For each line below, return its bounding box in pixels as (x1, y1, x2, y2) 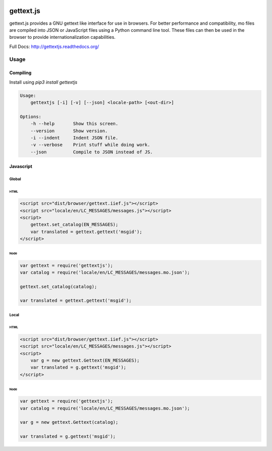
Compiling (9, 70, 32, 76)
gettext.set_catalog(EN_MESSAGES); (30, 222, 118, 228)
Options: (20, 114, 42, 120)
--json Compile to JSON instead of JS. (30, 149, 153, 155)
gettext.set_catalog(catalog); (20, 284, 98, 290)
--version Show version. (30, 128, 108, 134)
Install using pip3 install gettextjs (9, 79, 78, 85)
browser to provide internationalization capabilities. (9, 34, 116, 40)
